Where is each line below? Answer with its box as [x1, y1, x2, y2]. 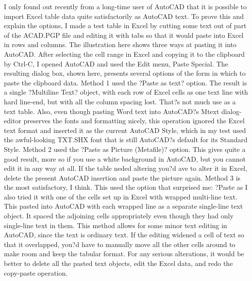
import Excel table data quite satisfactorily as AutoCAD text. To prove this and [4, 11, 244, 21]
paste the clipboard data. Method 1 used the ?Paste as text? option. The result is [4, 77, 247, 87]
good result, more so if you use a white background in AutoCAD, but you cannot [4, 153, 246, 164]
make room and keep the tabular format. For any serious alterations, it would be [4, 248, 244, 259]
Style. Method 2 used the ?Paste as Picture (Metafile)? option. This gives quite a [4, 144, 246, 154]
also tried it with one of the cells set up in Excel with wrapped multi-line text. [4, 191, 237, 201]
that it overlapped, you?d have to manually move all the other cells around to [4, 239, 235, 249]
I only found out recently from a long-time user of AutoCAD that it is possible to [4, 1, 247, 11]
